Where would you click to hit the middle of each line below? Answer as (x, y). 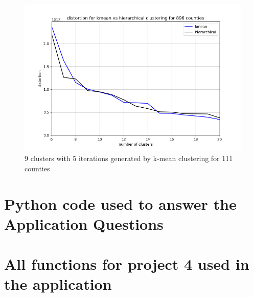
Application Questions (84, 223)
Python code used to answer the (120, 203)
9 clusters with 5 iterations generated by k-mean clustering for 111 (129, 158)
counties (37, 168)
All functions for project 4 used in (127, 264)
